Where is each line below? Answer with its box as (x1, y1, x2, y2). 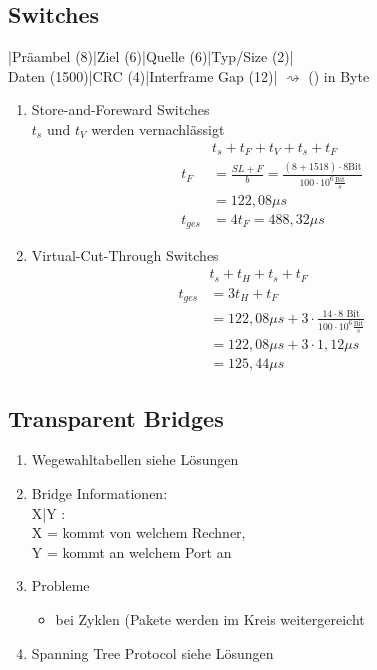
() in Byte (308, 65, 370, 86)
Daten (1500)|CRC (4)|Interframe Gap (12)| (8, 65, 278, 86)
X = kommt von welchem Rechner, (31, 522, 246, 543)
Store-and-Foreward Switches (31, 99, 210, 120)
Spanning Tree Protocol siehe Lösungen (31, 642, 274, 663)
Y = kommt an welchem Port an (31, 541, 232, 562)
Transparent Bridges (8, 402, 224, 433)
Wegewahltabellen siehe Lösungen (31, 449, 239, 470)
